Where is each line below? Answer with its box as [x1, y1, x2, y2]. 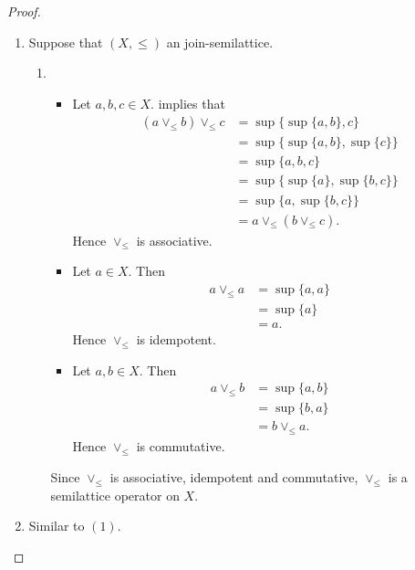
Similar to [28, 516, 85, 535]
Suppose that [28, 32, 103, 51]
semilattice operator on [50, 485, 180, 504]
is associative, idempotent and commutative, [109, 467, 358, 486]
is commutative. [136, 436, 225, 455]
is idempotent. [136, 329, 216, 348]
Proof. [7, 2, 41, 20]
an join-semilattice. [166, 32, 274, 51]
